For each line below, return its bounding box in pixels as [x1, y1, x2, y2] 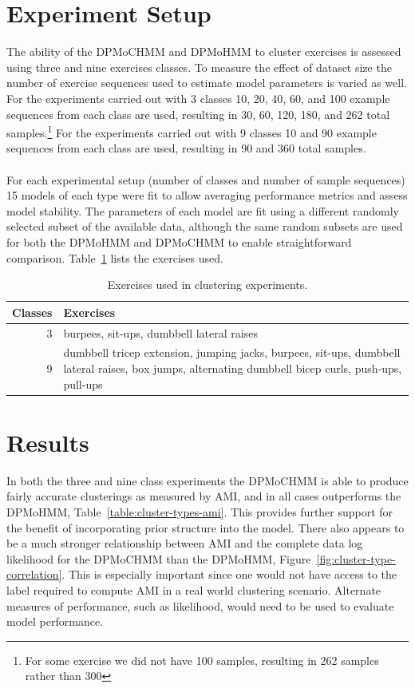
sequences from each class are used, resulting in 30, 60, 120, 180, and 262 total [6, 105, 390, 122]
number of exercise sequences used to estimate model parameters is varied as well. [6, 74, 407, 91]
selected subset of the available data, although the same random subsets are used [6, 218, 403, 235]
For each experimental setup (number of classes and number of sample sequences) [6, 171, 405, 188]
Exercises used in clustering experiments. [107, 276, 308, 293]
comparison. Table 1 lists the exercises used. [6, 249, 223, 266]
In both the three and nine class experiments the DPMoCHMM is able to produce [6, 472, 409, 488]
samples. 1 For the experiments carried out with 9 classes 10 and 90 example [6, 122, 377, 140]
